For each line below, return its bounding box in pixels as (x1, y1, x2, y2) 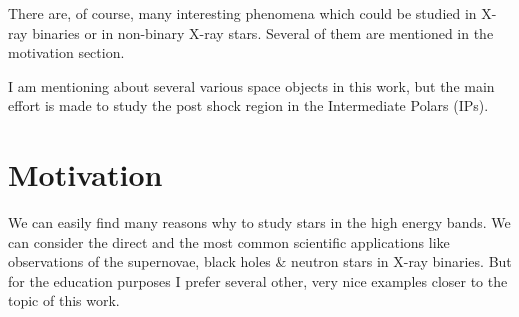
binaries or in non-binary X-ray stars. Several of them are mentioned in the (32, 22, 494, 43)
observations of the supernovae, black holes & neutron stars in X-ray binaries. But (8, 251, 512, 272)
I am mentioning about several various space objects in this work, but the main (8, 75, 495, 96)
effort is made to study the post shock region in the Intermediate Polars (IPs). (8, 95, 489, 116)
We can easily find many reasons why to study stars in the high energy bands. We (8, 212, 511, 233)
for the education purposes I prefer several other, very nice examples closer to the (8, 270, 508, 291)
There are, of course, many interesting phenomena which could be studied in (8, 3, 477, 23)
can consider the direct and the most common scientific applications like (8, 231, 450, 252)
